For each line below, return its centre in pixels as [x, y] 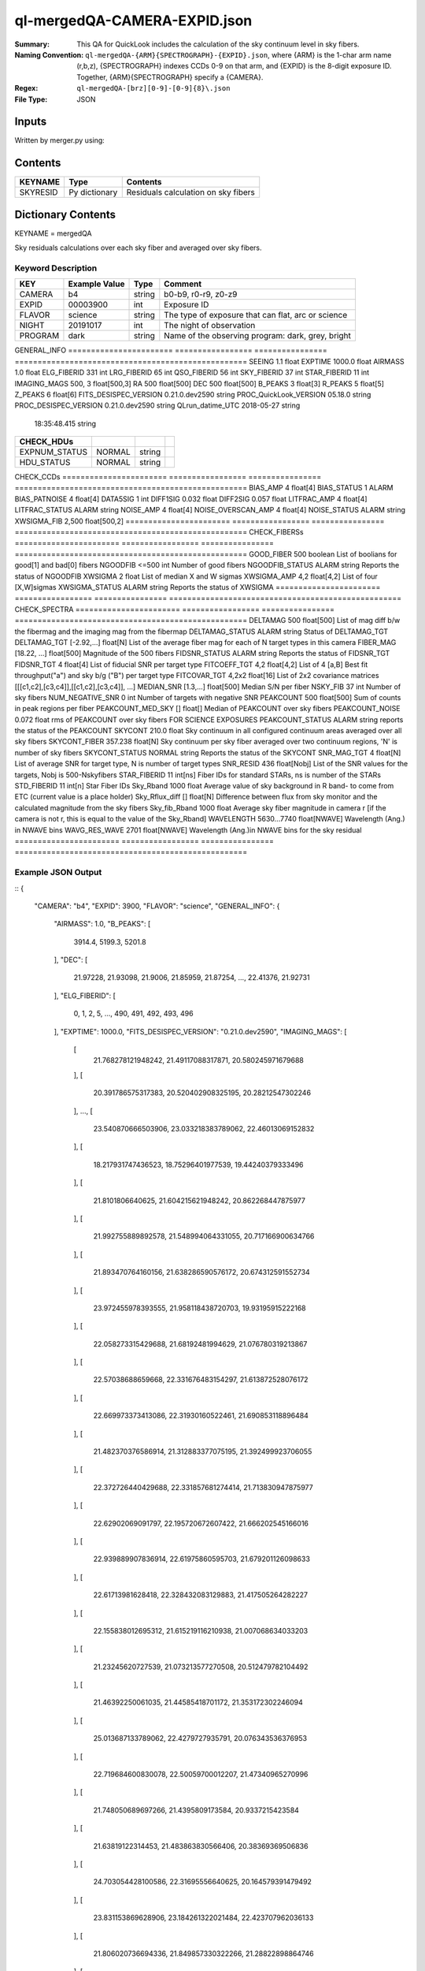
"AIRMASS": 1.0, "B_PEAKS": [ [102, 924]
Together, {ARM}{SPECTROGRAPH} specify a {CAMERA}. [170, 77]
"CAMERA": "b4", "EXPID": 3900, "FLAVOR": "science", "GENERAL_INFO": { [157, 906]
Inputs [31, 122]
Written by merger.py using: [60, 140]
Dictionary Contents [65, 214]
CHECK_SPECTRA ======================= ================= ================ [174, 609]
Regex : [26, 88]
